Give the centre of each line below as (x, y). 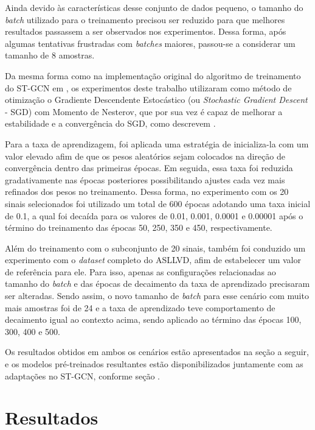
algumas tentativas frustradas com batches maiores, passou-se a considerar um (150, 43)
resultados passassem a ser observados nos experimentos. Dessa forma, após (146, 31)
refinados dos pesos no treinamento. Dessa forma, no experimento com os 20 (147, 192)
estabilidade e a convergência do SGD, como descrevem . (110, 123)
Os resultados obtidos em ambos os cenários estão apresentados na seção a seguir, (157, 352)
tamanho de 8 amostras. (50, 55)
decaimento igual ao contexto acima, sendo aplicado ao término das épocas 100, (153, 319)
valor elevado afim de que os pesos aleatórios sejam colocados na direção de (145, 156)
